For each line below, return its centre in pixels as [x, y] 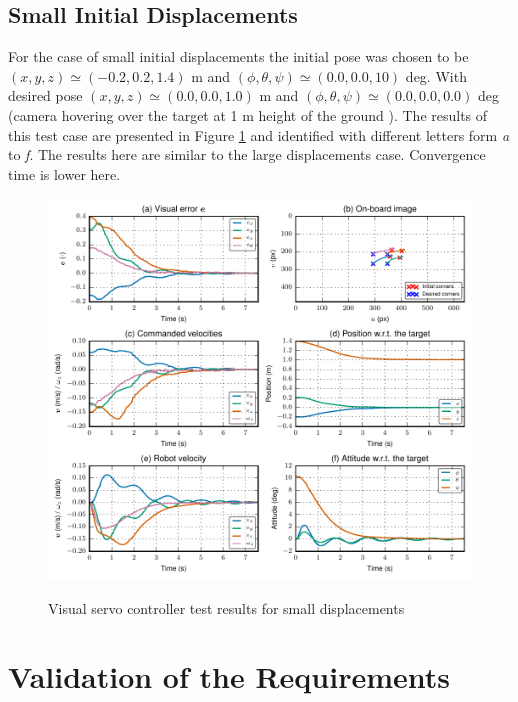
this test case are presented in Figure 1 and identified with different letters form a [259, 134]
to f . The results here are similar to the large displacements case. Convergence [247, 154]
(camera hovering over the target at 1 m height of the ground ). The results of [248, 114]
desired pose [45, 95]
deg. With [436, 75]
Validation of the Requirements [229, 676]
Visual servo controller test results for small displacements [226, 607]
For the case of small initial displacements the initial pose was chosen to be [238, 56]
